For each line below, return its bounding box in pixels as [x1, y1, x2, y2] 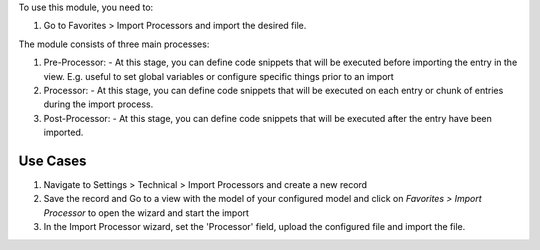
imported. [43, 126, 84, 139]
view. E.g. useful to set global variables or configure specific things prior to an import [43, 70, 394, 82]
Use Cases [18, 152, 87, 169]
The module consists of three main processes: [18, 38, 210, 50]
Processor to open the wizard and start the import [43, 206, 250, 219]
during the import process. [43, 98, 154, 110]
